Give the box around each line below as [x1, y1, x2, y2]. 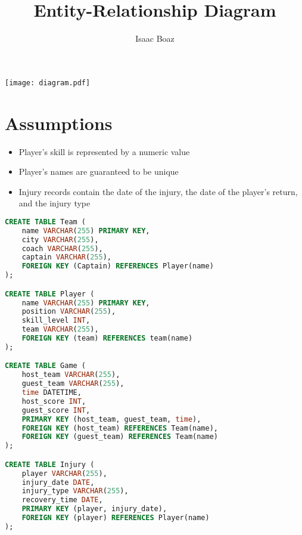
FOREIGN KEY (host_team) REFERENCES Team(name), [21, 423, 218, 432]
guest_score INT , [21, 406, 91, 415]
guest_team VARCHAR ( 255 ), [21, 379, 124, 388]
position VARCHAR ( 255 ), [21, 307, 116, 316]
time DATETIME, [21, 388, 82, 397]
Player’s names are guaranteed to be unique [18, 165, 179, 178]
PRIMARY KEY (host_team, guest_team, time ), [21, 415, 201, 423]
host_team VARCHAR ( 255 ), [21, 370, 120, 379]
